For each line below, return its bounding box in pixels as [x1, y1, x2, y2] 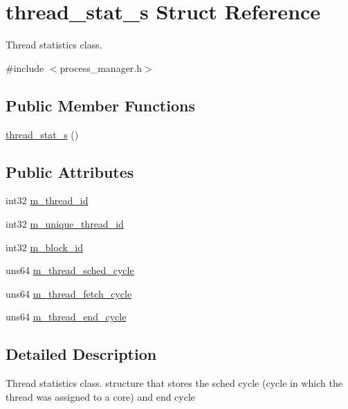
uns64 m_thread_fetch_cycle [6, 286, 132, 300]
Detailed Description [6, 343, 157, 365]
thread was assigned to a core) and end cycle [6, 389, 196, 403]
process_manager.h [59, 60, 143, 75]
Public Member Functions [6, 94, 195, 116]
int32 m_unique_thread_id [6, 216, 124, 230]
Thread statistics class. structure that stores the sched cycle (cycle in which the [6, 376, 342, 390]
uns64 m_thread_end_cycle [6, 309, 127, 324]
